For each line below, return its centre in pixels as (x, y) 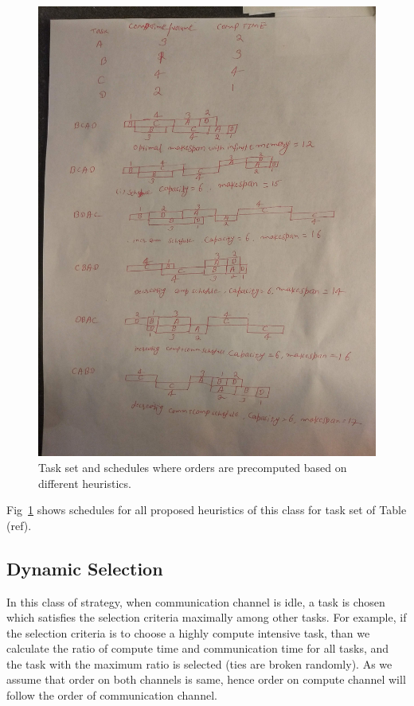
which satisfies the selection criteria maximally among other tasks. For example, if (207, 617)
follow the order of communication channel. (112, 695)
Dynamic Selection (85, 568)
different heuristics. (85, 483)
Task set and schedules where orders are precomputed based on (193, 467)
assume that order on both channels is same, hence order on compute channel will (206, 679)
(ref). (19, 525)
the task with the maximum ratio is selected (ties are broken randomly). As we (199, 663)
